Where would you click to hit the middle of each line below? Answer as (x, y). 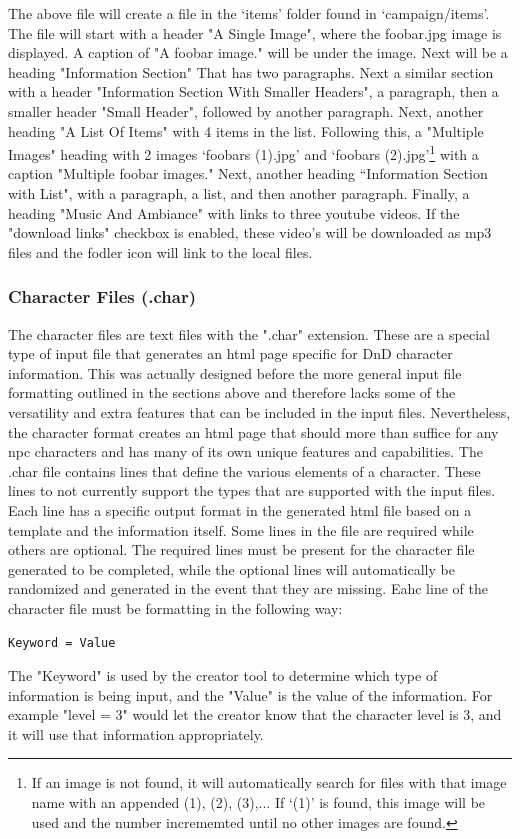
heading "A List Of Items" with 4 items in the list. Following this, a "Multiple (246, 130)
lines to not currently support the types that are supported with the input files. (252, 490)
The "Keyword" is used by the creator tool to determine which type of (223, 675)
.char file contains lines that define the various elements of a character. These (244, 470)
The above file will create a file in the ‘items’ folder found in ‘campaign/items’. (249, 13)
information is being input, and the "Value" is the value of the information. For (250, 694)
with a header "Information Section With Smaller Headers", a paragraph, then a (253, 91)
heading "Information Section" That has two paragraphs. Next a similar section (251, 71)
